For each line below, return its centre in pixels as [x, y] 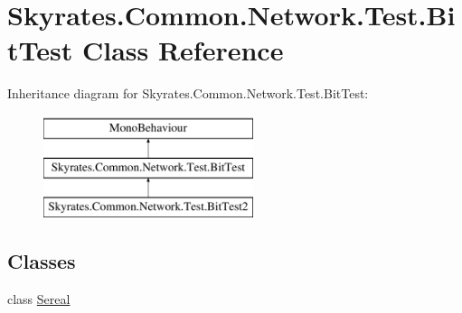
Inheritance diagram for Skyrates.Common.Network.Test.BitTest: [188, 93]
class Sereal [39, 299]
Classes [42, 261]
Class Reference [183, 50]
